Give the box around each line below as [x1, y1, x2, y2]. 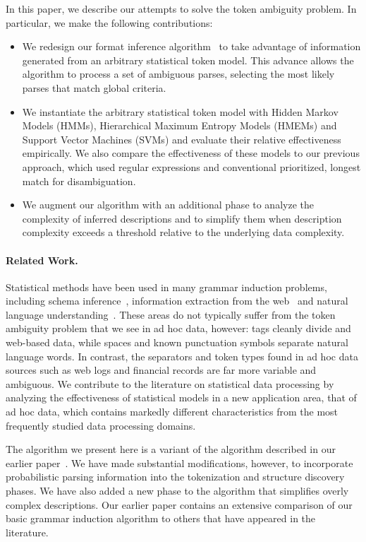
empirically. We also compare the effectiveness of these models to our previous [22, 146, 360, 160]
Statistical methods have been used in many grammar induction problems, [6, 279, 327, 294]
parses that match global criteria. [22, 80, 166, 95]
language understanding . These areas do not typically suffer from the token [6, 307, 336, 322]
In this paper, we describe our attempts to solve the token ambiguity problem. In [6, 1, 357, 16]
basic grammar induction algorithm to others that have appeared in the [6, 511, 316, 526]
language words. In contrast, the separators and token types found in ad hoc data [6, 348, 358, 363]
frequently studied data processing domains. [6, 418, 196, 432]
